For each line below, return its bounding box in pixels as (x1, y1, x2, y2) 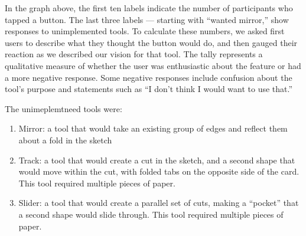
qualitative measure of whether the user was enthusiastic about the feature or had (5, 59, 301, 71)
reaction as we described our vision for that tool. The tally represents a (5, 48, 263, 60)
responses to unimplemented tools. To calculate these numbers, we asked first (5, 25, 285, 37)
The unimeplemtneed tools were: (5, 102, 122, 114)
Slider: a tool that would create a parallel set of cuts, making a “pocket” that (18, 196, 299, 209)
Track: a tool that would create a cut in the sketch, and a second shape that (18, 153, 295, 166)
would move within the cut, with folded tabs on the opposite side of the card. (18, 165, 300, 178)
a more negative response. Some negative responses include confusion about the (5, 71, 292, 83)
